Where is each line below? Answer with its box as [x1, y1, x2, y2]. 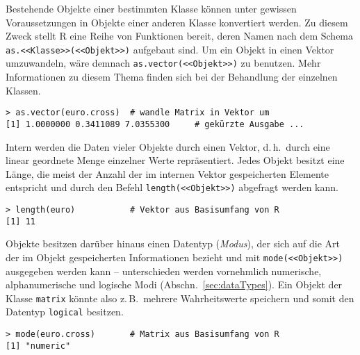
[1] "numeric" [6, 340, 71, 351]
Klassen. [6, 83, 41, 97]
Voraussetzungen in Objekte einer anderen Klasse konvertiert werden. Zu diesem [6, 15, 348, 29]
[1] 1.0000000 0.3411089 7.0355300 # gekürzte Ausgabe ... [6, 119, 304, 129]
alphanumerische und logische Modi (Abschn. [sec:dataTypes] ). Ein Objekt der [6, 277, 343, 292]
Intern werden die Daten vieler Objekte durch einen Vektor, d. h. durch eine [6, 139, 330, 154]
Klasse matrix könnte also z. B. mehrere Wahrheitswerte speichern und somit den [6, 290, 354, 305]
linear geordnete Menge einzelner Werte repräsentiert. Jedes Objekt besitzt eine [6, 153, 345, 167]
